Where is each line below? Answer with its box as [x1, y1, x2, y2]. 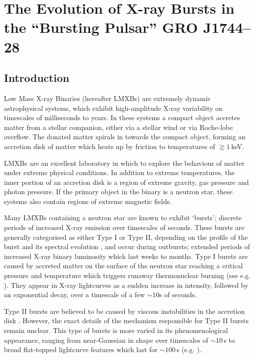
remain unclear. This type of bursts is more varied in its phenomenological [4, 325, 228, 335]
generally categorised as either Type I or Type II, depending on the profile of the [4, 231, 248, 242]
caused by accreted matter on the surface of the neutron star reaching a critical [4, 260, 243, 271]
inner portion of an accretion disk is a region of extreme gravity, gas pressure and [4, 177, 249, 187]
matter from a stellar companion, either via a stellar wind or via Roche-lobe [4, 122, 233, 132]
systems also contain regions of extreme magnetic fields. [4, 196, 172, 206]
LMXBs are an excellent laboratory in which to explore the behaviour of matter [4, 157, 245, 168]
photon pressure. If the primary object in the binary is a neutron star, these [4, 186, 233, 197]
